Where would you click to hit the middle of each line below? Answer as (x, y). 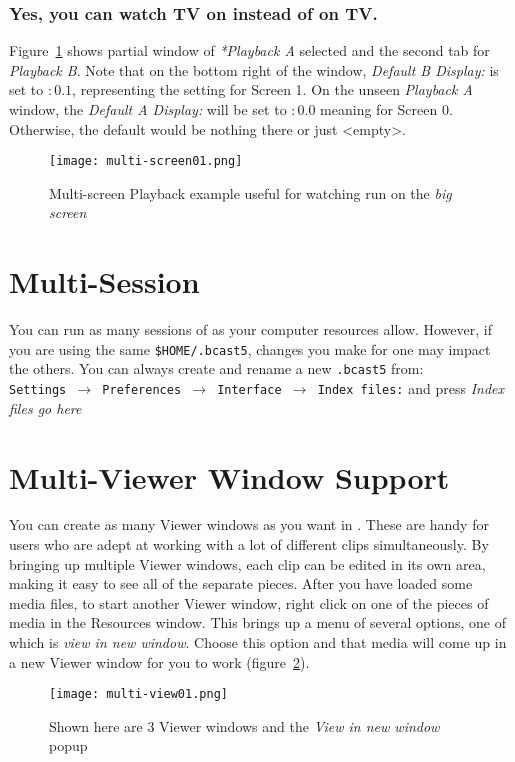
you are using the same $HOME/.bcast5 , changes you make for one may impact (250, 348)
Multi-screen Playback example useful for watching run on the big (250, 192)
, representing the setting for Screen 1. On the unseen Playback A (272, 89)
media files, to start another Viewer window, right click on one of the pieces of (249, 602)
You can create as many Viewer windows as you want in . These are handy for (249, 524)
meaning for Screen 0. (386, 109)
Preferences (142, 390)
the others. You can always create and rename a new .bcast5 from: (216, 368)
